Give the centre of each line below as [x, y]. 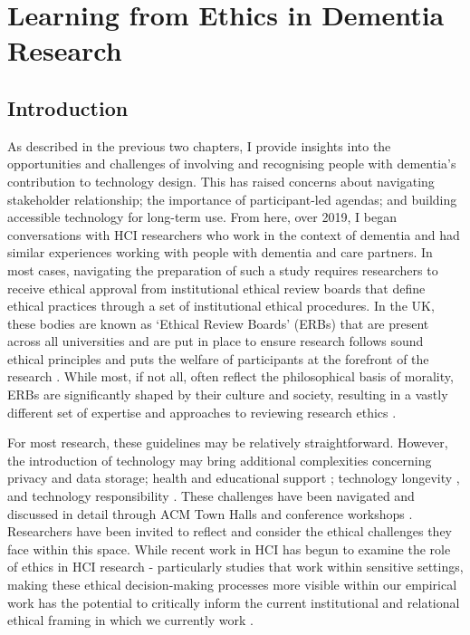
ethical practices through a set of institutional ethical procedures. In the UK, [221, 306]
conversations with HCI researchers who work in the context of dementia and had [234, 234]
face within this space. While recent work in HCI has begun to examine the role [229, 548]
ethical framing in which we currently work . [131, 620]
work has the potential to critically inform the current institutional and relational [234, 602]
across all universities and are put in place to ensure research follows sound [216, 341]
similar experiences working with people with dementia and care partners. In [220, 252]
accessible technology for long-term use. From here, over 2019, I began [202, 217]
